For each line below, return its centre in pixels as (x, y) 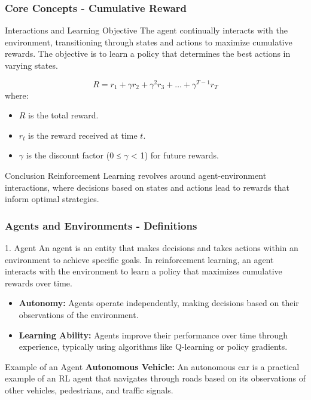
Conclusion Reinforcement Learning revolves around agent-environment (136, 175)
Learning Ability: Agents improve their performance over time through (153, 335)
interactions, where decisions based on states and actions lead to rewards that (147, 187)
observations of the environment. (79, 315)
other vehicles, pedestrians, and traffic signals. (89, 390)
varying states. (31, 65)
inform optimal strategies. (52, 199)
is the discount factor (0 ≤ (74, 155)
